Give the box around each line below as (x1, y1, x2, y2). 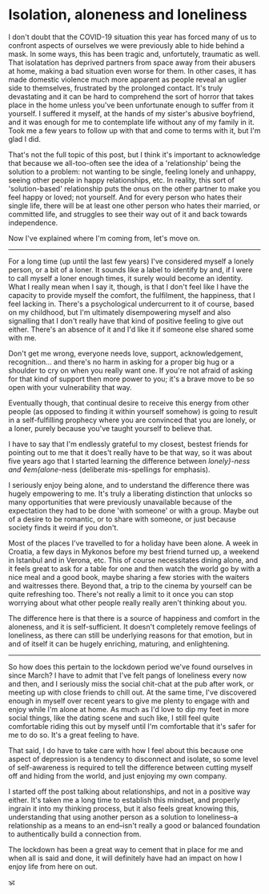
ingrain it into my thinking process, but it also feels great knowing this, (8, 803, 239, 813)
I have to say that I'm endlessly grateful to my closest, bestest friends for (8, 439, 249, 449)
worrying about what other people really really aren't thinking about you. (8, 598, 247, 607)
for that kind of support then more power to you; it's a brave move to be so (8, 374, 255, 384)
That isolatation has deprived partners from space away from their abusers (8, 58, 256, 67)
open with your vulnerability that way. (8, 382, 132, 392)
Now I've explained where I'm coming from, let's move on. (8, 233, 200, 243)
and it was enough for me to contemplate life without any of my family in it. (8, 117, 255, 127)
